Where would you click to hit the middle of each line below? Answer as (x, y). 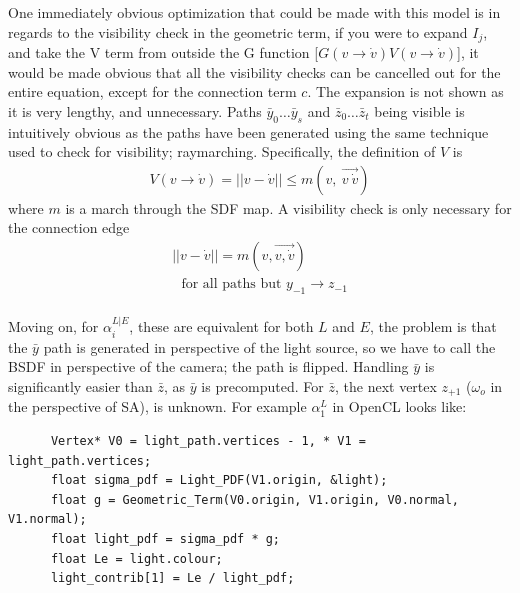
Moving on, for (53, 326)
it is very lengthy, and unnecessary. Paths (135, 110)
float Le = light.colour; (136, 558)
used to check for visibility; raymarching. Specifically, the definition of (222, 151)
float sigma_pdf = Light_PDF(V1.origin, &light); (219, 480)
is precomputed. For (262, 385)
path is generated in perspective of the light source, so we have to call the (269, 346)
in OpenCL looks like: (399, 406)
